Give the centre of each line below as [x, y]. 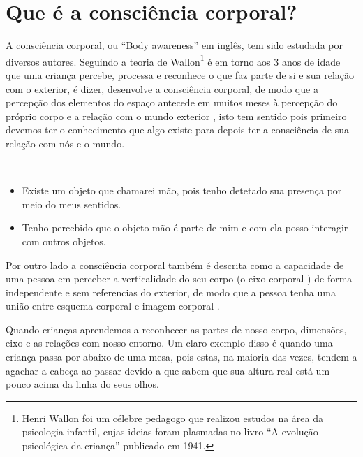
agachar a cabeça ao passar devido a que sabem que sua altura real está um [168, 370]
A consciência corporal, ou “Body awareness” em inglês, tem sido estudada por [174, 45]
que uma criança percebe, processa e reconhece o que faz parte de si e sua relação [180, 74]
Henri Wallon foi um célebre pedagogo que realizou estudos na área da [172, 418]
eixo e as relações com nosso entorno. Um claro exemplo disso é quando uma [169, 343]
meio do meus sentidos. [72, 204]
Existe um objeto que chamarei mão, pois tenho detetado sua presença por [182, 190]
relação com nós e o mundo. [65, 143]
